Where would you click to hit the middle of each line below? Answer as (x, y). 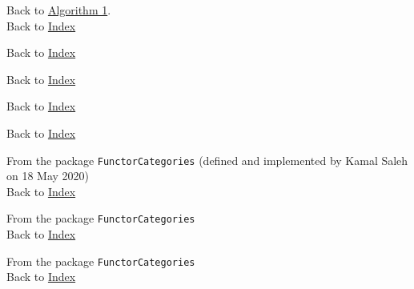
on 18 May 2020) (48, 176)
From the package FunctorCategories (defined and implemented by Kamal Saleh (207, 160)
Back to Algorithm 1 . (59, 10)
